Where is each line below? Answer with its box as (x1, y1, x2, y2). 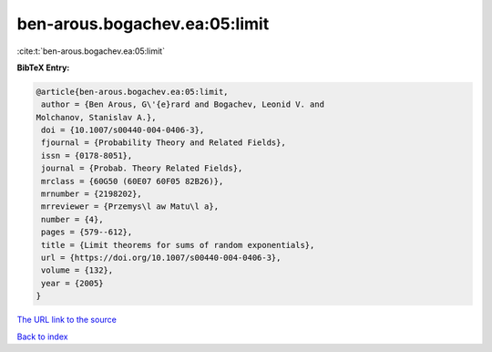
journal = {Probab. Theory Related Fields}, (41, 163, 243, 173)
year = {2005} (41, 278, 104, 288)
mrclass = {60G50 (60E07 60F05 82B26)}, (41, 176, 224, 186)
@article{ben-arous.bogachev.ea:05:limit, (36, 87, 229, 97)
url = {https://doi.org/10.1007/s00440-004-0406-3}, (41, 253, 282, 263)
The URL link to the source (16, 315, 118, 326)
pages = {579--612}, (41, 227, 133, 237)
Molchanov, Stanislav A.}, (36, 112, 157, 122)
